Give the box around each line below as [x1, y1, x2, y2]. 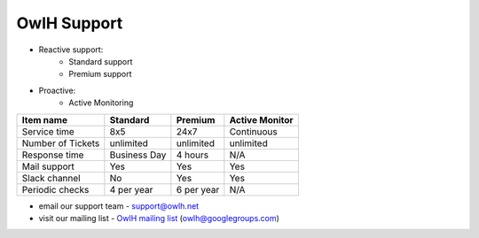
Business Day [109, 149, 167, 161]
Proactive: [38, 85, 76, 96]
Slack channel [21, 172, 81, 184]
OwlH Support [16, 13, 123, 33]
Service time [21, 125, 75, 137]
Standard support [68, 56, 133, 66]
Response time [21, 149, 84, 161]
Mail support [21, 160, 75, 173]
